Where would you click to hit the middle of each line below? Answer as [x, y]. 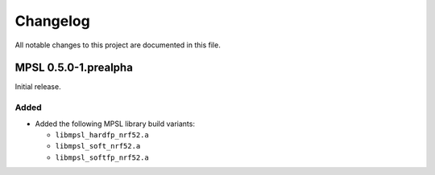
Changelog [52, 21]
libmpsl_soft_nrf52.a [98, 146]
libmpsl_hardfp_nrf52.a [102, 135]
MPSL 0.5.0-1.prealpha [74, 68]
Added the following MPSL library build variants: [115, 124]
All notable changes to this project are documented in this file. [118, 45]
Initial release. [38, 87]
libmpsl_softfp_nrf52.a [102, 157]
